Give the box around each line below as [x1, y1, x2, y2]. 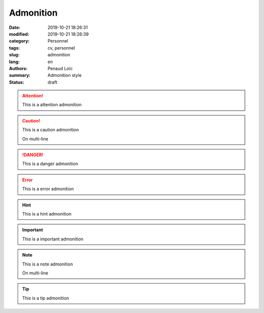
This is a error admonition [22, 186, 74, 192]
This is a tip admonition [22, 295, 69, 301]
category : [9, 38, 30, 44]
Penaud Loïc [47, 65, 73, 71]
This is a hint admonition [22, 211, 72, 217]
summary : [9, 72, 31, 78]
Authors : [9, 65, 28, 71]
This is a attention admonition [22, 102, 82, 108]
